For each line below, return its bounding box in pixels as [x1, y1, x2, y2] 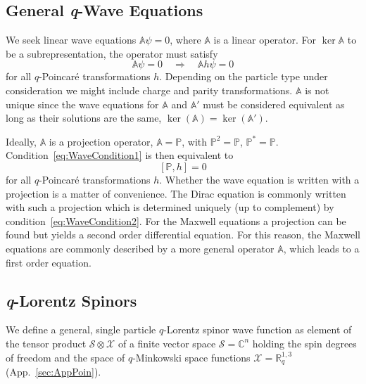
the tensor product [6, 335, 87, 350]
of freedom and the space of [6, 350, 125, 364]
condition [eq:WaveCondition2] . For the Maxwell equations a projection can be [6, 213, 346, 228]
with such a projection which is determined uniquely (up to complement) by [6, 200, 334, 215]
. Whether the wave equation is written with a [159, 172, 360, 186]
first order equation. [6, 255, 91, 269]
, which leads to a [283, 241, 360, 255]
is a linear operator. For [213, 32, 317, 47]
